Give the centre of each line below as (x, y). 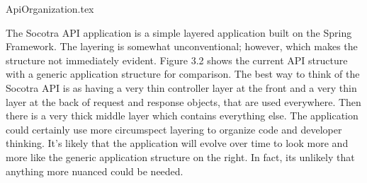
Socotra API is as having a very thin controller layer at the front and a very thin (181, 87)
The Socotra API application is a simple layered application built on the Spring (179, 32)
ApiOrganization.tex (50, 8)
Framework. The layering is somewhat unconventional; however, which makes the (182, 46)
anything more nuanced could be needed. (95, 171)
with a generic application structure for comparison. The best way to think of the (183, 74)
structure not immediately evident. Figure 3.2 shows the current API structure (177, 60)
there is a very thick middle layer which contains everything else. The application (182, 116)
